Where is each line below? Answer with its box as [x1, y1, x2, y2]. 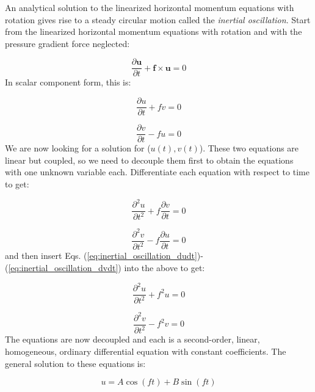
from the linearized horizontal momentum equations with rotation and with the [5, 25, 302, 38]
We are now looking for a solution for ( [5, 142, 151, 154]
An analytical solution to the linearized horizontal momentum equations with [5, 1, 294, 13]
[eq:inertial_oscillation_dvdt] [8, 261, 118, 274]
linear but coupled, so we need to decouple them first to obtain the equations [5, 153, 294, 166]
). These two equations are [199, 142, 299, 154]
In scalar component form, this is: [5, 76, 131, 89]
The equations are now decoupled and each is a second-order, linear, [5, 333, 260, 346]
